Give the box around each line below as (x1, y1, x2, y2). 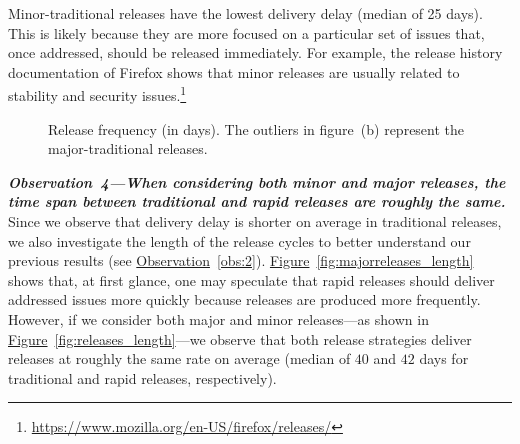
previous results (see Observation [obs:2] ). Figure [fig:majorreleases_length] (8, 250, 474, 271)
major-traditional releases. (48, 138, 208, 159)
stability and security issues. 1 (8, 82, 187, 106)
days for (419, 348, 469, 369)
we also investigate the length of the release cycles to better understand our (8, 230, 471, 251)
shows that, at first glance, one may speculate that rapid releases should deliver (8, 269, 495, 290)
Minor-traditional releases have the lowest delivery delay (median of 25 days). (8, 3, 483, 23)
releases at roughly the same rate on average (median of (8, 348, 351, 369)
